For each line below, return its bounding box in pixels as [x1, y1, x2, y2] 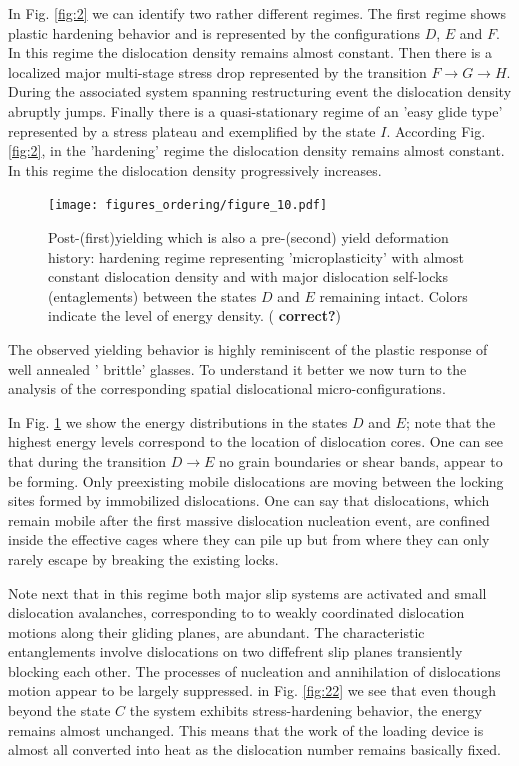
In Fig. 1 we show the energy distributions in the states [8, 411, 348, 432]
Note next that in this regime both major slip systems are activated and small [8, 582, 487, 603]
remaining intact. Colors [319, 285, 468, 306]
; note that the [405, 411, 496, 432]
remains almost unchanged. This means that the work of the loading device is [8, 719, 484, 740]
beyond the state [8, 700, 111, 721]
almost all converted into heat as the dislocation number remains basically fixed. [8, 739, 501, 760]
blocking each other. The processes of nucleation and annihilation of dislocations [8, 660, 501, 681]
